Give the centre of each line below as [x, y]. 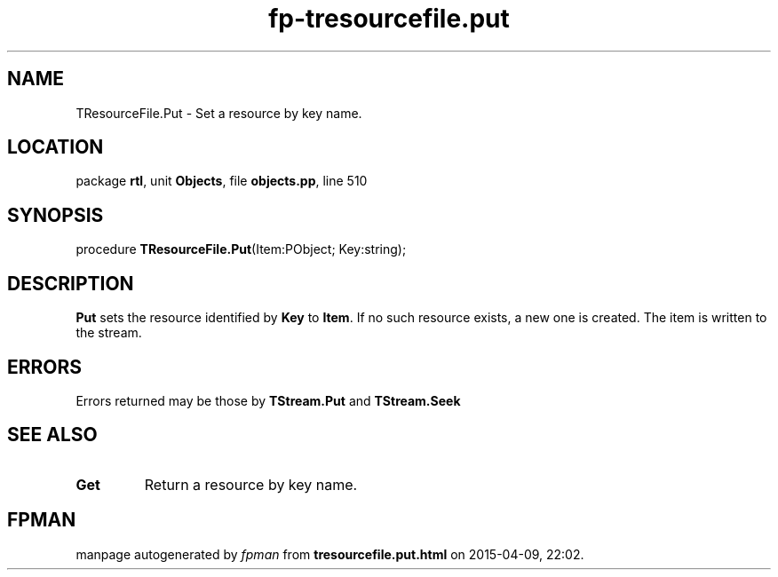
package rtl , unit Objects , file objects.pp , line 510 [222, 181]
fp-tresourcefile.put [389, 19]
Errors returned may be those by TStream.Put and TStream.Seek [268, 400]
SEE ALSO [52, 435]
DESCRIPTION [71, 283]
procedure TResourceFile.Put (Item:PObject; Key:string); [241, 249]
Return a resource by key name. [251, 484]
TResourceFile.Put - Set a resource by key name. [219, 113]
